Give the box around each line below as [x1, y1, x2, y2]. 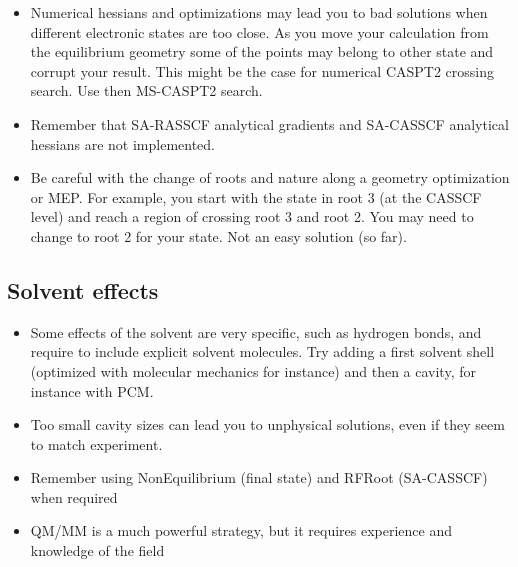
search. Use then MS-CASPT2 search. [30, 80, 263, 101]
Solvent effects [7, 274, 159, 305]
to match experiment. [30, 433, 163, 454]
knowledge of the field [30, 540, 165, 561]
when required [30, 486, 118, 507]
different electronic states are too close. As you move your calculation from [30, 21, 489, 42]
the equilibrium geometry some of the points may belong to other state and [30, 41, 494, 62]
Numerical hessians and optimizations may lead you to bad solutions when [30, 2, 488, 22]
